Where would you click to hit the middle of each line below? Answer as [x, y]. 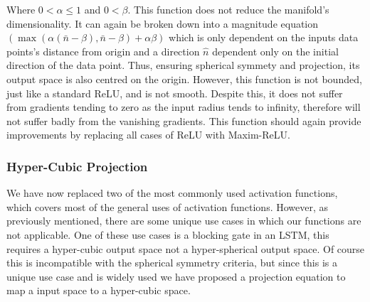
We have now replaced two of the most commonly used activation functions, [172, 193]
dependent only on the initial [275, 51]
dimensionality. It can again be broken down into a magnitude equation [163, 23]
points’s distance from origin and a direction [103, 51]
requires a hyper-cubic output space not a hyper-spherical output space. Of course [186, 248]
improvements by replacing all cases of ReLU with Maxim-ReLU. [148, 135]
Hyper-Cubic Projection [77, 166]
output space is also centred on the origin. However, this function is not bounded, [184, 79]
